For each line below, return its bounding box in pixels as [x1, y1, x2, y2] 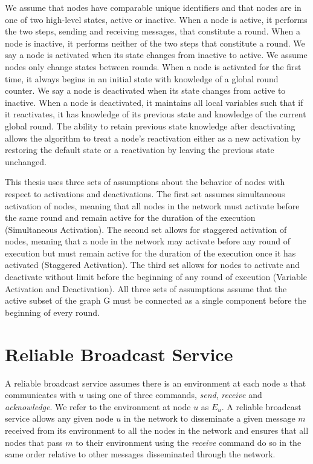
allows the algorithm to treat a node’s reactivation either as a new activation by [5, 131, 301, 144]
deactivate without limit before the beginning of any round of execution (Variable [5, 270, 307, 283]
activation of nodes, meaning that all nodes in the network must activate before [5, 199, 300, 212]
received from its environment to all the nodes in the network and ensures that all [5, 423, 309, 436]
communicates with [5, 388, 76, 401]
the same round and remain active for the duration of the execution [5, 211, 256, 224]
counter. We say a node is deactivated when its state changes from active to [5, 84, 286, 97]
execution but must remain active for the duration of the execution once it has [5, 246, 296, 259]
